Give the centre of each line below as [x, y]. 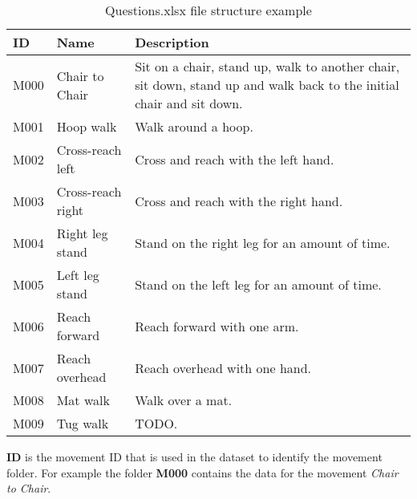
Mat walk [83, 400]
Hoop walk [87, 126]
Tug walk [83, 423]
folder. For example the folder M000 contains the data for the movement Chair [202, 472]
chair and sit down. [189, 103]
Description [172, 42]
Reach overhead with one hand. [223, 367]
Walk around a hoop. [194, 126]
